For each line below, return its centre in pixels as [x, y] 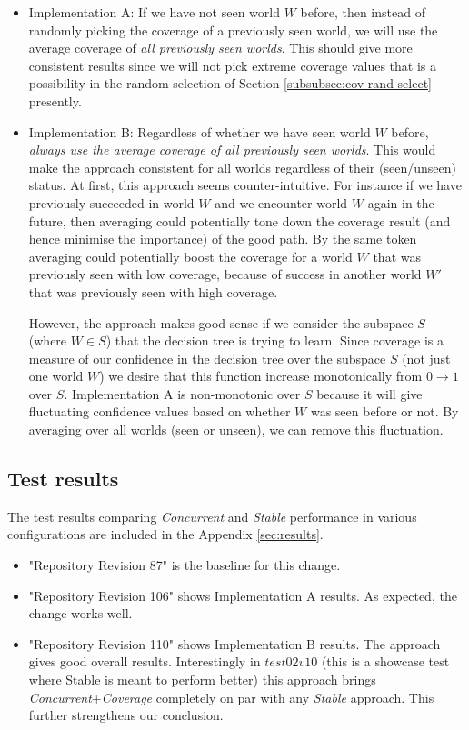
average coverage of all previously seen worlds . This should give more [220, 48]
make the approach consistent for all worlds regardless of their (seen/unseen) [242, 167]
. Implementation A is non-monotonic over [182, 393]
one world [56, 376]
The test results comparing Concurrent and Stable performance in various [212, 516]
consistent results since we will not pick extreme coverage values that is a [232, 65]
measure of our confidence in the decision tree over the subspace [207, 358]
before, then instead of [363, 12]
